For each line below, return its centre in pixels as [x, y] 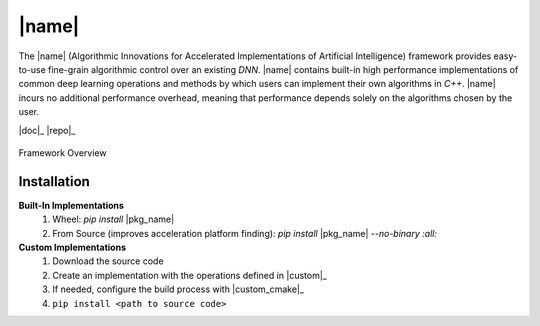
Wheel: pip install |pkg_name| [113, 219]
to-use [32, 69]
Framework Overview [62, 152]
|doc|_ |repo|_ [47, 130]
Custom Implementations [72, 247]
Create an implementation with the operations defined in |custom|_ [189, 275]
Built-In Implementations [71, 205]
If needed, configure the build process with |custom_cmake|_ [178, 289]
